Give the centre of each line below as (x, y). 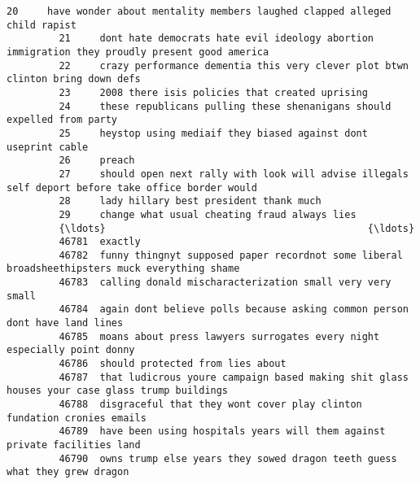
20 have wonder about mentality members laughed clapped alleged (199, 11)
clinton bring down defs (74, 79)
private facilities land (74, 445)
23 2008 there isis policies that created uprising (213, 92)
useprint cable (48, 147)
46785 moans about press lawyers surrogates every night (219, 336)
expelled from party (62, 120)
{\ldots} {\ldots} (237, 228)
